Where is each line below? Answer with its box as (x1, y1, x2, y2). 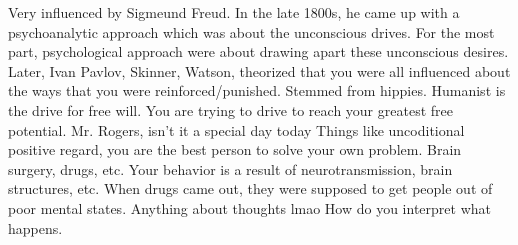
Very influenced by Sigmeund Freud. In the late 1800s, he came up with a (8, 2, 460, 22)
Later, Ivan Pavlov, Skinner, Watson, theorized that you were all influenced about (8, 60, 511, 81)
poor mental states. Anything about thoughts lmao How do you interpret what (8, 197, 491, 218)
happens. (8, 217, 63, 238)
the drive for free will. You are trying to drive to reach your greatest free (8, 99, 453, 120)
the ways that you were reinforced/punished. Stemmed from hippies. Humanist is (8, 80, 506, 101)
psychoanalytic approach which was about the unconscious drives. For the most (8, 21, 495, 42)
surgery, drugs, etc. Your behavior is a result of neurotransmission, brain (8, 158, 453, 179)
